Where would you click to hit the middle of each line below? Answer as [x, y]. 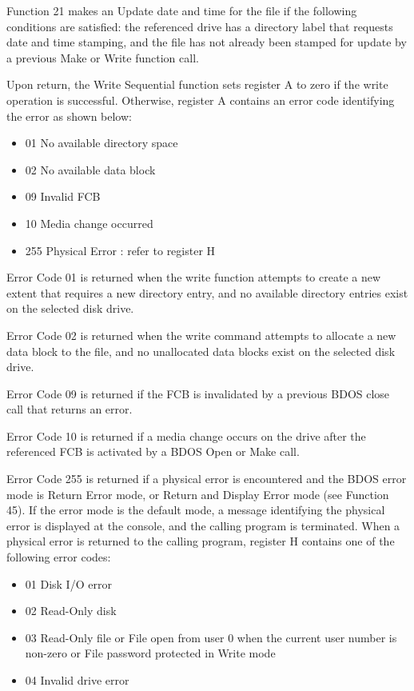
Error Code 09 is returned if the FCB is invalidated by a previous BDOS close [198, 393]
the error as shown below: [69, 116]
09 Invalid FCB [63, 196]
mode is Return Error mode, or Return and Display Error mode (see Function [198, 494]
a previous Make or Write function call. [103, 57]
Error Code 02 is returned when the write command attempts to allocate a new [201, 335]
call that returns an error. [70, 409]
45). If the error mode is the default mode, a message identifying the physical [196, 510]
